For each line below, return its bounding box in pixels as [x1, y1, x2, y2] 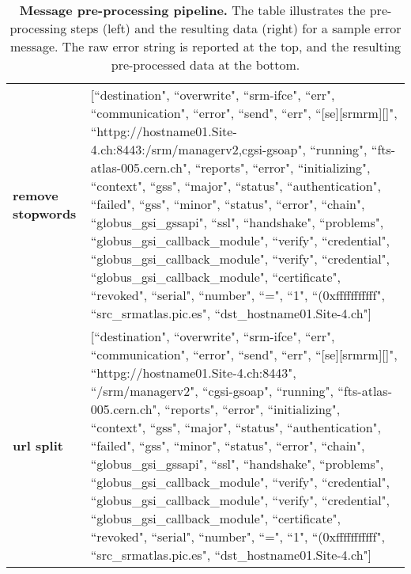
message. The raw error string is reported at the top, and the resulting [9, 37, 402, 55]
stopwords [13, 203, 77, 222]
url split [13, 436, 63, 454]
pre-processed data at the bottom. [111, 55, 300, 74]
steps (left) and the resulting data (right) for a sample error [70, 19, 402, 37]
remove [13, 185, 58, 204]
